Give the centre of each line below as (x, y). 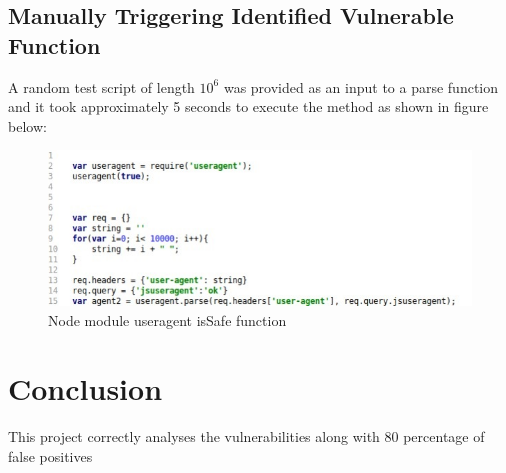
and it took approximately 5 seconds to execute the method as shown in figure (248, 106)
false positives (50, 455)
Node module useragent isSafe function (167, 319)
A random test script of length (101, 86)
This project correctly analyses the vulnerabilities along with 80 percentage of (246, 436)
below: (27, 125)
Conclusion (85, 388)
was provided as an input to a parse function (361, 86)
